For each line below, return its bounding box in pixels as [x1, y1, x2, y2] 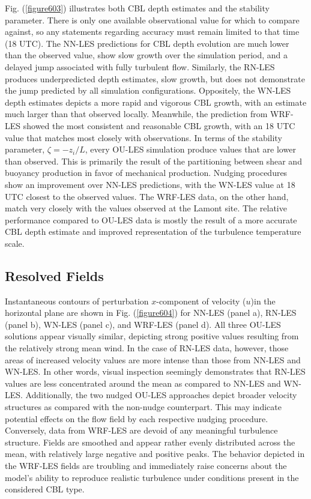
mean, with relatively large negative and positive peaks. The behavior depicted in [5, 447, 305, 460]
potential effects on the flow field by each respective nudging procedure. [5, 412, 268, 425]
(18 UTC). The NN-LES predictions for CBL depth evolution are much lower [5, 37, 289, 49]
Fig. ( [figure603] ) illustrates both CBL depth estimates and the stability [5, 2, 270, 14]
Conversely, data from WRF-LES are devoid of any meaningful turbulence [5, 424, 278, 437]
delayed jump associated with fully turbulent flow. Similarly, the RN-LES [5, 60, 275, 73]
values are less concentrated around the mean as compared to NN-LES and [5, 377, 281, 389]
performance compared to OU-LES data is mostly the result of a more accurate [5, 213, 297, 226]
